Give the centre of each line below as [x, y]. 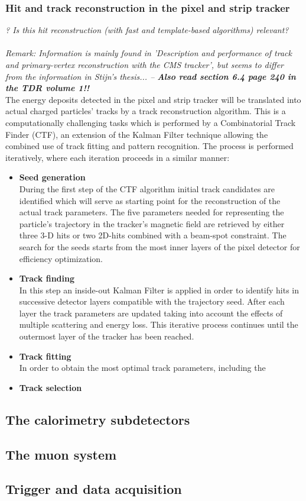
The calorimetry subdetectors [98, 419]
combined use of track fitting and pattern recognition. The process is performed [149, 146]
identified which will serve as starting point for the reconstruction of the [150, 200]
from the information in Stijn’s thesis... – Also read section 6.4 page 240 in [151, 76]
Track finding [47, 278]
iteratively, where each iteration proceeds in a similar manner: [118, 157]
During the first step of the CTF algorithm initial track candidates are [147, 188]
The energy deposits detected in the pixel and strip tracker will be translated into [153, 99]
